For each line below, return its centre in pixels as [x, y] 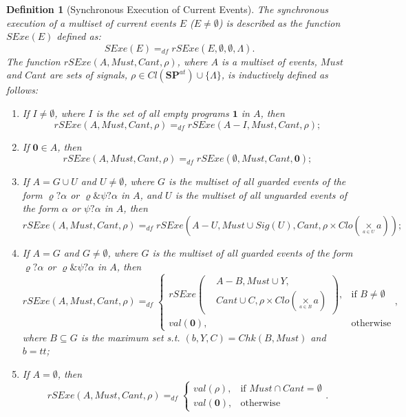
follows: [22, 90]
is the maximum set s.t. [130, 337]
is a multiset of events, [269, 61]
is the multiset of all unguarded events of [261, 194]
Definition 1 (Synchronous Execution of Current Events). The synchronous [167, 9]
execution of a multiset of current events [91, 22]
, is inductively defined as [275, 75]
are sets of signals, [89, 75]
